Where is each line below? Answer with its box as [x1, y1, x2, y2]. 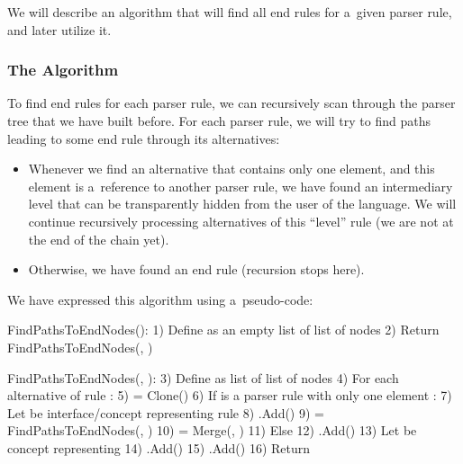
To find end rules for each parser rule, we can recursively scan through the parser [7, 94, 456, 112]
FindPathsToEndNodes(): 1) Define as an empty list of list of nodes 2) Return [7, 320, 440, 339]
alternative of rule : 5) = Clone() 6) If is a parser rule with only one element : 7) [7, 386, 452, 405]
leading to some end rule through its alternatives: [7, 129, 280, 147]
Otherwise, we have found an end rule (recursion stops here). [28, 260, 365, 279]
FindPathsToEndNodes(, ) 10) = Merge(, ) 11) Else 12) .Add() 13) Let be [7, 421, 417, 440]
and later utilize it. [7, 20, 112, 39]
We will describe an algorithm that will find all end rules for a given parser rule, [7, 3, 452, 21]
